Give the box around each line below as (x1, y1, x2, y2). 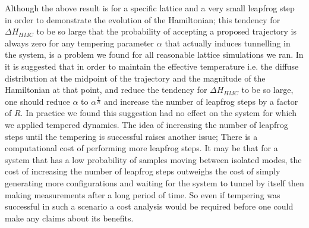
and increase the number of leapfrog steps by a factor (103, 95, 298, 107)
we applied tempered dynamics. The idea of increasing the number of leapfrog (5, 118, 288, 130)
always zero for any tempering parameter (5, 36, 154, 49)
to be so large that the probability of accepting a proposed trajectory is (36, 25, 297, 38)
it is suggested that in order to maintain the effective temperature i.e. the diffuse (5, 60, 299, 72)
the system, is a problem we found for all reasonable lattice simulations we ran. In (5, 48, 304, 61)
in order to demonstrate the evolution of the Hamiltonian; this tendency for (5, 13, 280, 26)
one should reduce (5, 95, 70, 107)
